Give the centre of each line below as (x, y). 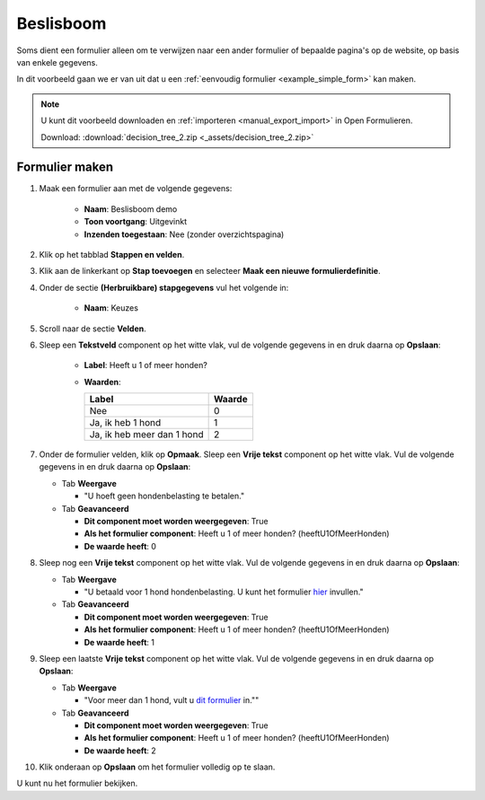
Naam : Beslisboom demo (131, 209)
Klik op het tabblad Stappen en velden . (112, 254)
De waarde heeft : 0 (120, 546)
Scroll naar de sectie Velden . (93, 329)
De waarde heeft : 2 (120, 751)
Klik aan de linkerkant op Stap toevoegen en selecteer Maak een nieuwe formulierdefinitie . (210, 271)
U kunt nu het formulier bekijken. (77, 783)
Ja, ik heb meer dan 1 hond (146, 435)
